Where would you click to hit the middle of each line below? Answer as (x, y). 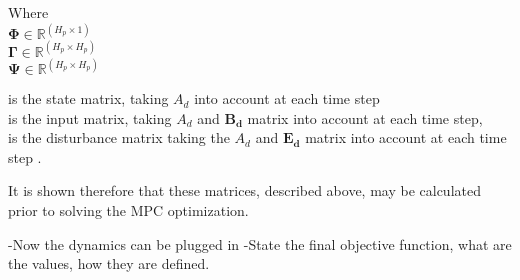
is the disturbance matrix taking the (119, 137)
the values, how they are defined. (109, 263)
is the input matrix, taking (90, 117)
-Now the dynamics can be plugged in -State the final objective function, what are (260, 243)
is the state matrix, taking (88, 98)
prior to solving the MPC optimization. (128, 210)
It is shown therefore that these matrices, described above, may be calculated (244, 190)
